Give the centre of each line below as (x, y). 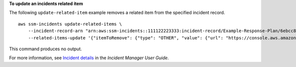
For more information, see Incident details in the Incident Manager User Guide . (89, 58)
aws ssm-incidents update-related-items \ (70, 24)
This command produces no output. (46, 49)
